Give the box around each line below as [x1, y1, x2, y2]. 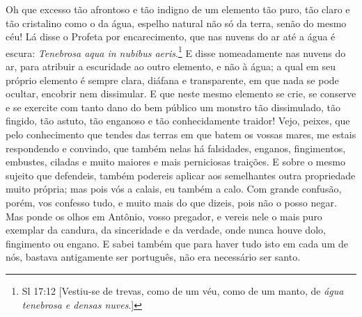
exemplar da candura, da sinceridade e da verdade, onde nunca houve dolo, [6, 222, 326, 237]
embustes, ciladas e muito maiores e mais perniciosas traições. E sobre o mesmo [6, 154, 345, 169]
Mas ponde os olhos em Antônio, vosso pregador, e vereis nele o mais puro [6, 209, 322, 223]
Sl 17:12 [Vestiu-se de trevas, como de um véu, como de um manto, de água [22, 283, 344, 298]
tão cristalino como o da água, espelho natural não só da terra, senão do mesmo [6, 15, 347, 30]
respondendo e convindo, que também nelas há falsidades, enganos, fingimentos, [6, 140, 346, 155]
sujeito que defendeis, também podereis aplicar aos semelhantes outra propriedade [6, 168, 356, 182]
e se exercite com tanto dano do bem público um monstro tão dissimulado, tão [6, 99, 341, 114]
